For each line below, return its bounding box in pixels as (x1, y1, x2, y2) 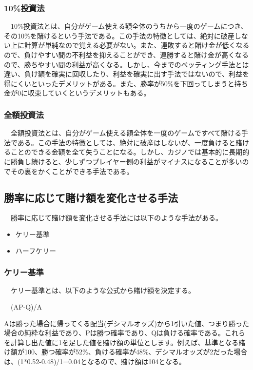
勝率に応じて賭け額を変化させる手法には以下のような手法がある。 (10, 213, 222, 223)
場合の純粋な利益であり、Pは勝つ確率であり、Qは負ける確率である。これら (4, 328, 245, 338)
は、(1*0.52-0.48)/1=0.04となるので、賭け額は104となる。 (4, 356, 186, 366)
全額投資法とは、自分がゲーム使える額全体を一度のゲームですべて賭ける (10, 128, 242, 138)
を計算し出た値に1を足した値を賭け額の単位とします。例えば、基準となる (4, 337, 239, 347)
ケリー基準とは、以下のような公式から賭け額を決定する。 (10, 285, 195, 295)
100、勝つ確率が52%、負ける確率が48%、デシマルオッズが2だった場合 (24, 347, 248, 357)
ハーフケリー (15, 245, 56, 255)
